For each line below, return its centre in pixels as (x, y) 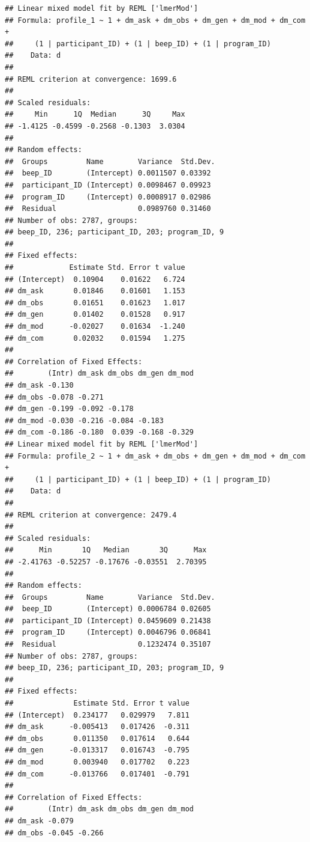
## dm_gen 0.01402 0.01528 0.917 (95, 315)
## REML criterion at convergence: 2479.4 (91, 515)
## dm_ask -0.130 (39, 385)
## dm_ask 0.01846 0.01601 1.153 (95, 291)
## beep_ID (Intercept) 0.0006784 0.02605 (108, 609)
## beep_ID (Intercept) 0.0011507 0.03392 (108, 173)
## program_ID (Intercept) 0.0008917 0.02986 (108, 197)
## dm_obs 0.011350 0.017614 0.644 (97, 738)
